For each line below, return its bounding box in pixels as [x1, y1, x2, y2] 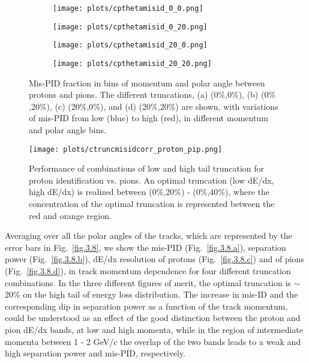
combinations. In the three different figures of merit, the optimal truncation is [5, 276, 291, 289]
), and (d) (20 [100, 100, 151, 112]
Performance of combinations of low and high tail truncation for [29, 162, 265, 175]
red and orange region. [29, 209, 112, 221]
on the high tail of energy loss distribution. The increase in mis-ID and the [23, 288, 298, 301]
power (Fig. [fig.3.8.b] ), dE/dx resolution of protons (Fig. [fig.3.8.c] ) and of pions [5, 253, 304, 265]
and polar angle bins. [29, 124, 106, 136]
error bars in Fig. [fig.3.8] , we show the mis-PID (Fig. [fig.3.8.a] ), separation [5, 241, 286, 253]
